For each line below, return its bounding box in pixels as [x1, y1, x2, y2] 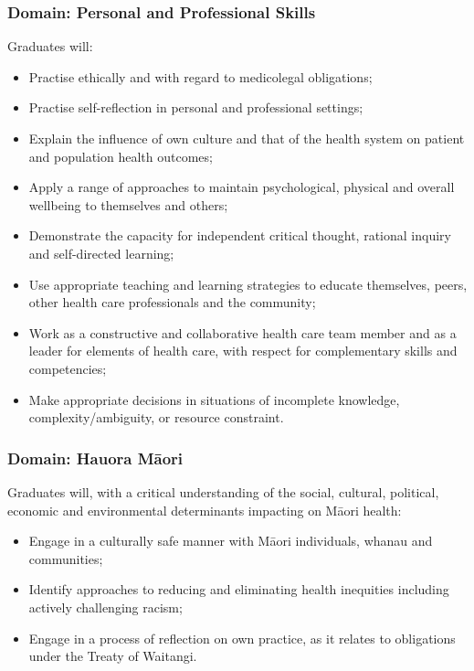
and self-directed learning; [28, 243, 174, 262]
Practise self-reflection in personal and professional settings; [28, 98, 363, 117]
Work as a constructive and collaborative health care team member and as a [28, 323, 457, 342]
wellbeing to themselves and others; [28, 195, 228, 214]
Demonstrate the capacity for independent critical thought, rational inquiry [28, 226, 451, 245]
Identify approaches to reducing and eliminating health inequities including [28, 580, 449, 599]
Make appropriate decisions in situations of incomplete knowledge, [28, 389, 400, 409]
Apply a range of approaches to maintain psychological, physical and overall [28, 177, 455, 197]
